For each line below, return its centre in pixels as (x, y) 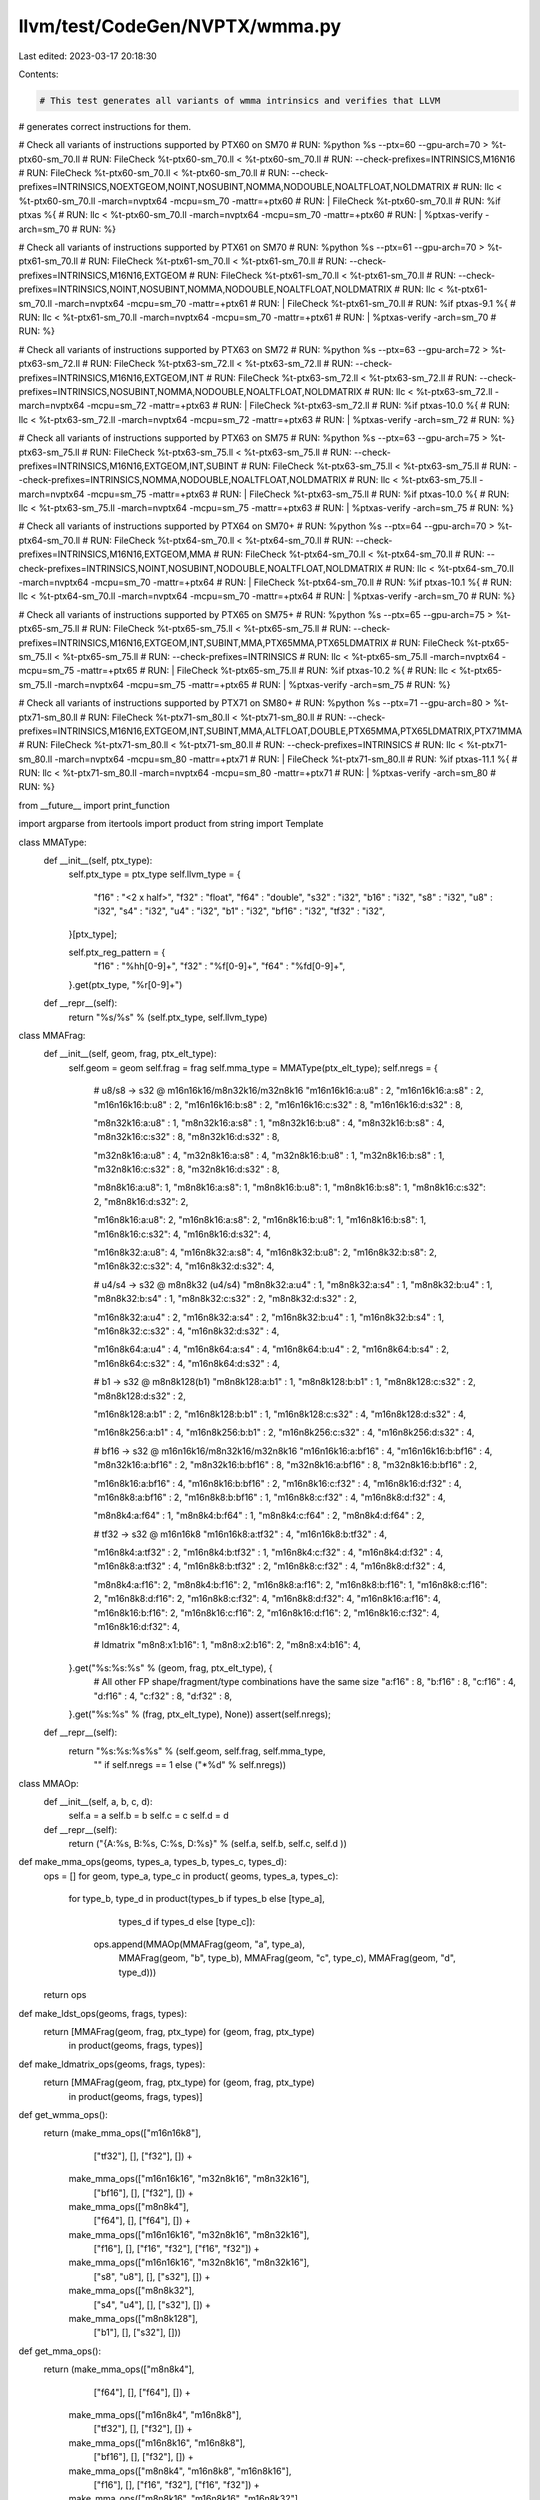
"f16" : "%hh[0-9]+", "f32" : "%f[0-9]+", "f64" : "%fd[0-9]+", (219, 966)
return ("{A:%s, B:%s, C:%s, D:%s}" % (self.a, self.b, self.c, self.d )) (207, 1844)
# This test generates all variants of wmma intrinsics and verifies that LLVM (240, 100)
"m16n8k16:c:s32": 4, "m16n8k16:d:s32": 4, (182, 1234)
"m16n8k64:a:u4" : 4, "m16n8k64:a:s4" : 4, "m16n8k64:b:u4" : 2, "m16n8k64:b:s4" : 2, (271, 1349)
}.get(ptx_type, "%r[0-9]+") (125, 984)
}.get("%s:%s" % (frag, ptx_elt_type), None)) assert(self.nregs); (200, 1714)
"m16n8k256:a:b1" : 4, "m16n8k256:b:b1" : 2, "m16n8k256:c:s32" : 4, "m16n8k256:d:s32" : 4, (284, 1432)
